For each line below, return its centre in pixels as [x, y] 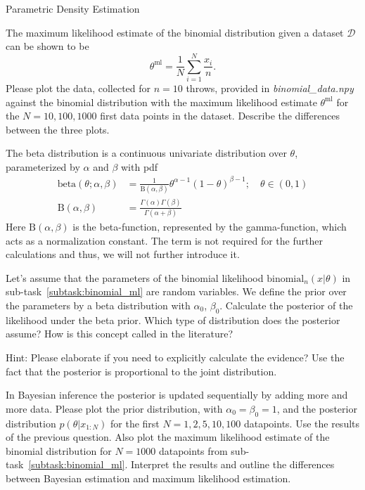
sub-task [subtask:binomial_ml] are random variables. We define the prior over [176, 291]
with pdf [139, 166]
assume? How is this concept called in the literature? [120, 334]
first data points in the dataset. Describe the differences [220, 116]
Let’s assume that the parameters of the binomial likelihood [135, 277]
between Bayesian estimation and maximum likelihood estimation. [148, 478]
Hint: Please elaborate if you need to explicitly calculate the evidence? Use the [175, 357]
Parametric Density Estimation [73, 8]
